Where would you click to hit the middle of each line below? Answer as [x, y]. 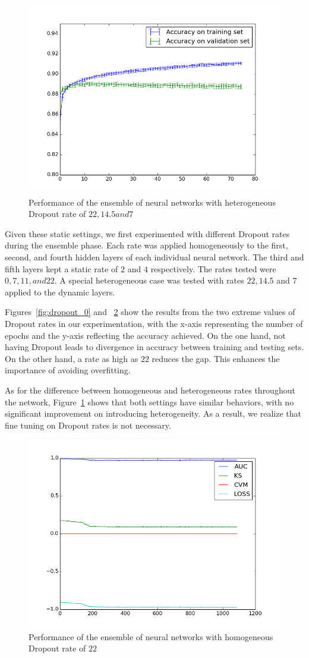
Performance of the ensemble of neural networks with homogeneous [151, 636]
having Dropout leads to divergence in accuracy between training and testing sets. [154, 347]
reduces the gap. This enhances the [216, 358]
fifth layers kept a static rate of [62, 268]
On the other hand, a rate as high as [72, 358]
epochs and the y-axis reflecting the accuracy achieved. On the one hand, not [145, 335]
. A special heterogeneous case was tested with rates [149, 280]
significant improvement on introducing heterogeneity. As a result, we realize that [153, 413]
